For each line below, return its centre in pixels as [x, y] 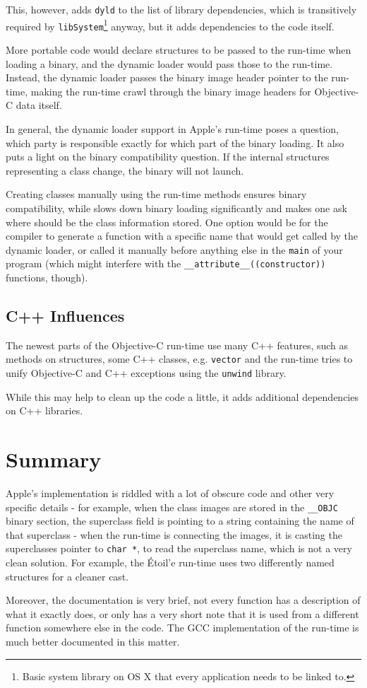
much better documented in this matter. [93, 642]
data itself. [39, 105]
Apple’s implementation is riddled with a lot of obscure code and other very [170, 493]
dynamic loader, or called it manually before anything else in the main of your [174, 249]
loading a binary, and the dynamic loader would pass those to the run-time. [169, 63]
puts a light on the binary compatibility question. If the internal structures [168, 157]
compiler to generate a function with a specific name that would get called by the [182, 236]
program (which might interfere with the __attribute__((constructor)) [166, 263]
